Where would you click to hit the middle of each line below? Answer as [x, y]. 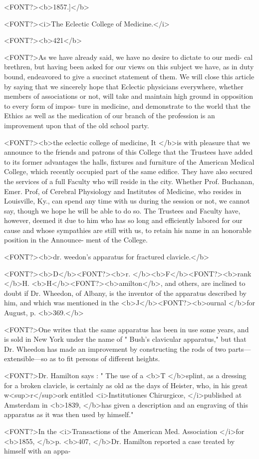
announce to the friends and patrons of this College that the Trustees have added [129, 152]
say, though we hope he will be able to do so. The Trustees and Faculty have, [122, 210]
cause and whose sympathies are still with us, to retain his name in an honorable [128, 230]
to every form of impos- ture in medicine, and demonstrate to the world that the [127, 106]
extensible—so [26, 358]
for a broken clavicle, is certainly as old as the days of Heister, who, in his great [126, 385]
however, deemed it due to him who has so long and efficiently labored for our [123, 220]
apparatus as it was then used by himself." [69, 414]
